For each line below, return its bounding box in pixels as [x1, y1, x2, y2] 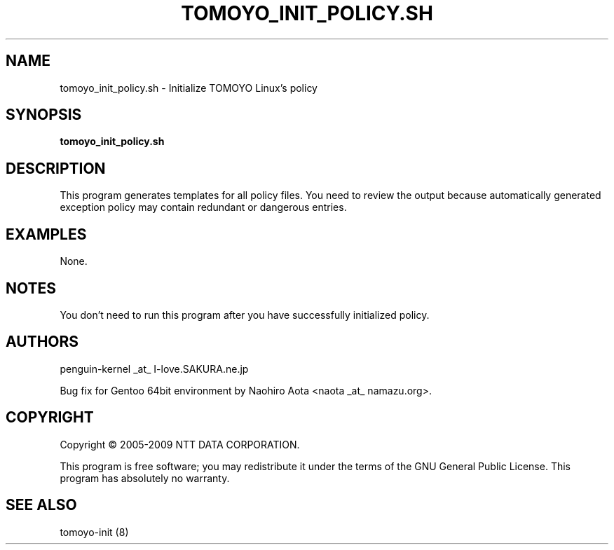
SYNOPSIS [6, 106, 82, 124]
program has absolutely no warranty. [60, 472, 230, 484]
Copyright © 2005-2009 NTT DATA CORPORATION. [60, 438, 300, 451]
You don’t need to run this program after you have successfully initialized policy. [60, 308, 430, 321]
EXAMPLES [6, 225, 87, 243]
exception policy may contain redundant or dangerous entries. [60, 201, 347, 214]
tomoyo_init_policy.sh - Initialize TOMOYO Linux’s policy [60, 81, 318, 94]
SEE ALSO [6, 496, 77, 514]
